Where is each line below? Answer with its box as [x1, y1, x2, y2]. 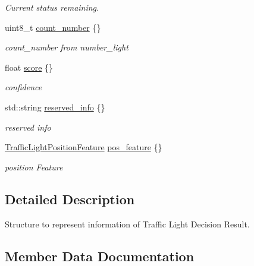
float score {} [5, 61, 54, 73]
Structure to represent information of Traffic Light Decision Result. [5, 217, 250, 230]
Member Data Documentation [5, 246, 195, 265]
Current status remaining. [5, 1, 99, 13]
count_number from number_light [5, 41, 128, 53]
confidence [5, 81, 42, 93]
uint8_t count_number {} [5, 21, 101, 33]
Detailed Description [5, 189, 135, 208]
